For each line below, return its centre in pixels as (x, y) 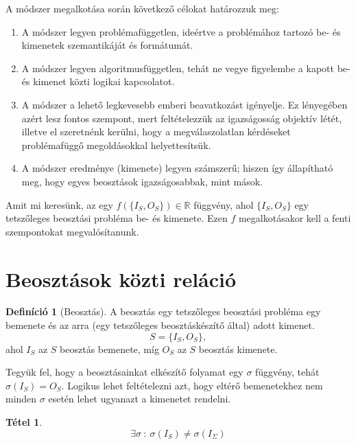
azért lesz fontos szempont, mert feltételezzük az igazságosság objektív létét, (182, 118)
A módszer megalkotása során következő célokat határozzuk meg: (142, 8)
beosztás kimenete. (238, 349)
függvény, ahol (224, 204)
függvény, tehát (287, 372)
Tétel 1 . (24, 422)
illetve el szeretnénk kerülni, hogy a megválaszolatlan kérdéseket (156, 132)
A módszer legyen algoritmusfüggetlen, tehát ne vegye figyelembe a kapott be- (186, 68)
